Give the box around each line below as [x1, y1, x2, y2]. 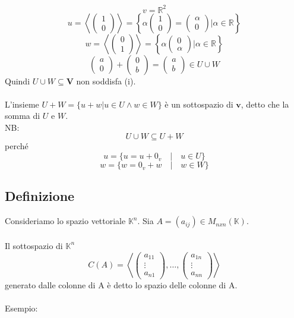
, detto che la [241, 97, 289, 110]
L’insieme [5, 97, 39, 110]
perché [5, 140, 29, 152]
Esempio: [5, 301, 38, 314]
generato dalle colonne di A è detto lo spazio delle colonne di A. [5, 278, 238, 291]
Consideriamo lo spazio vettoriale [5, 215, 126, 227]
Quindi [5, 74, 30, 87]
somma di [5, 109, 40, 122]
